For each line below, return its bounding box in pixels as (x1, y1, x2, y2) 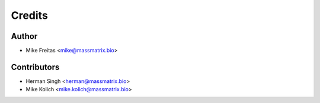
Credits (11, 9, 49, 22)
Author (11, 31, 38, 41)
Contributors (11, 62, 60, 72)
